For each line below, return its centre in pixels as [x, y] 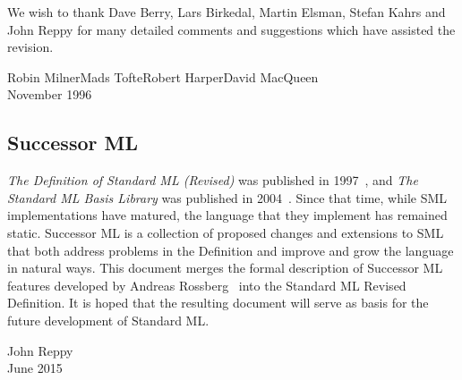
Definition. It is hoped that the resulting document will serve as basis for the [218, 303]
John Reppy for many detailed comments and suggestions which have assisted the [231, 29]
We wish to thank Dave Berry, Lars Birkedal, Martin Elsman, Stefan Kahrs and [227, 12]
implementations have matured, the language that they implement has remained [227, 215]
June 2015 [35, 368]
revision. [30, 47]
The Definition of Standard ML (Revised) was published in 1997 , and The [213, 180]
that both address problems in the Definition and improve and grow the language [231, 250]
